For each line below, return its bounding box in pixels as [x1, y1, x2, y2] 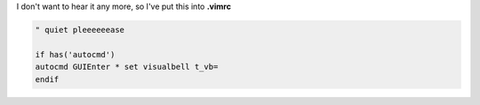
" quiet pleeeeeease [35, 25, 124, 34]
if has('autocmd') [35, 49, 116, 59]
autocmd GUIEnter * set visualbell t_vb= [35, 62, 219, 72]
